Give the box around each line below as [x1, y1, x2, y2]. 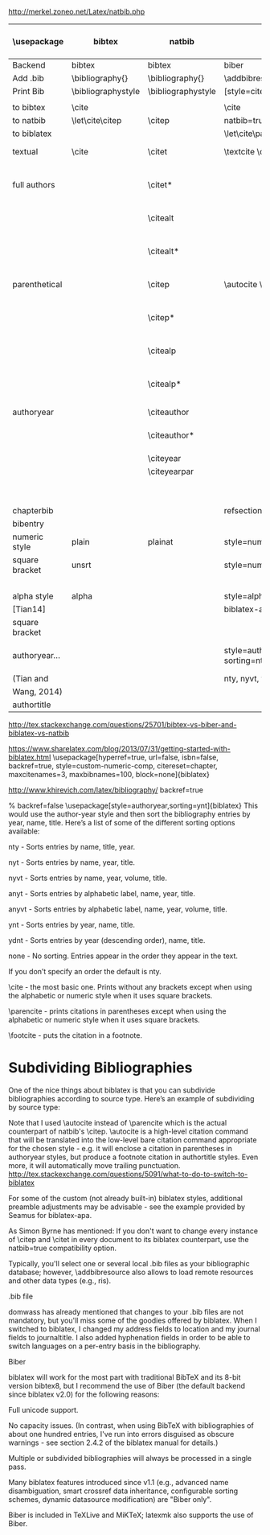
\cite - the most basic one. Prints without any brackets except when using [8, 982, 252, 992]
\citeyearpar [147, 466, 194, 477]
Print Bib [12, 86, 45, 97]
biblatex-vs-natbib [8, 728, 70, 738]
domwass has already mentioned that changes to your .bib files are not [8, 1307, 243, 1316]
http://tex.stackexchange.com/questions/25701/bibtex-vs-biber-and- [8, 720, 237, 729]
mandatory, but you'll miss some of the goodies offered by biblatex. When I [8, 1315, 257, 1325]
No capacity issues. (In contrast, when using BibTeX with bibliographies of [8, 1420, 255, 1430]
